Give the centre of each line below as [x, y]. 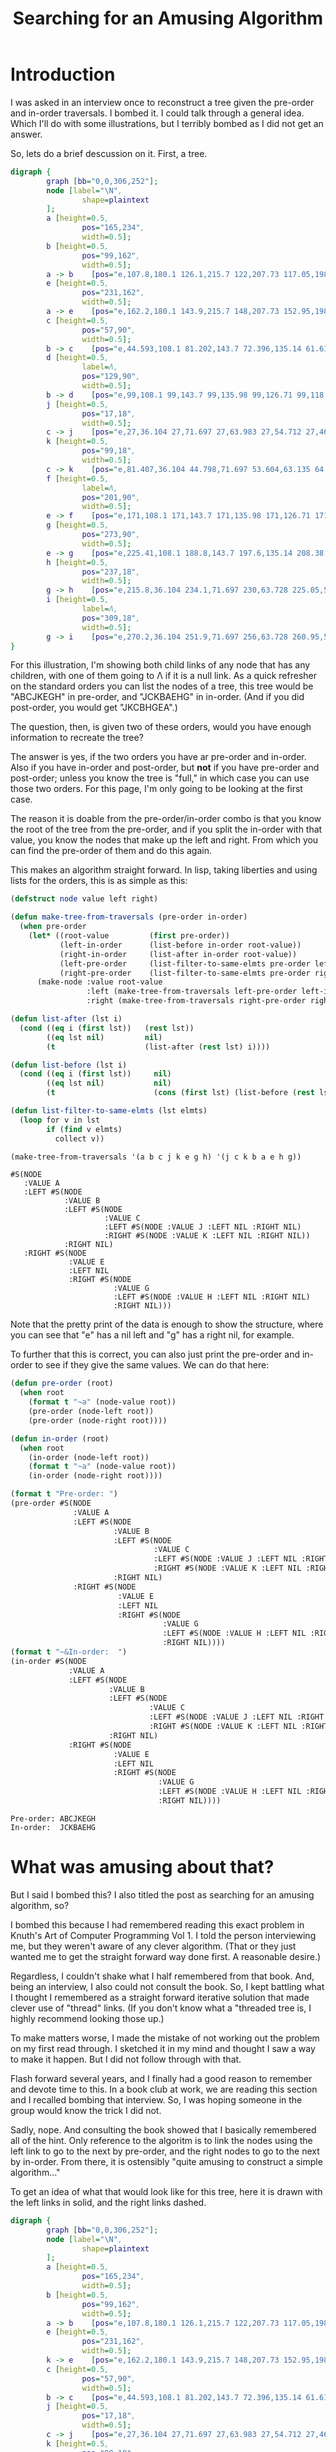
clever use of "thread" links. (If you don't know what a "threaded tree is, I [161, 2008]
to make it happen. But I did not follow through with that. [126, 2059]
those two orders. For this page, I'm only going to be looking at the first [156, 789]
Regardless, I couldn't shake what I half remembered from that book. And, [162, 1976]
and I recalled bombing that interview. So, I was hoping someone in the [156, 2099]
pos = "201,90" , [111, 497]
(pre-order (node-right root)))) [98, 1420]
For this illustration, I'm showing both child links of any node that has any [160, 665]
